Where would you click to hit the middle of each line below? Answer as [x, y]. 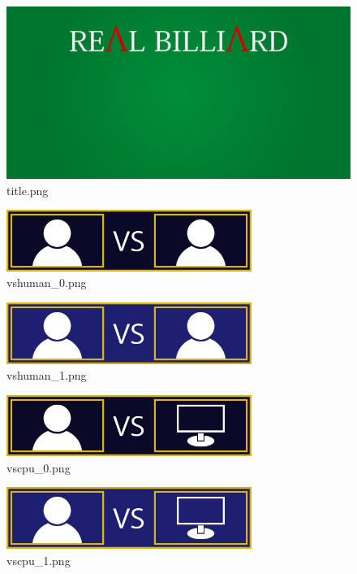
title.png [28, 190]
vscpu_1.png [39, 560]
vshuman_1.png [47, 375]
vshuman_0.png [47, 283]
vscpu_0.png [39, 467]
